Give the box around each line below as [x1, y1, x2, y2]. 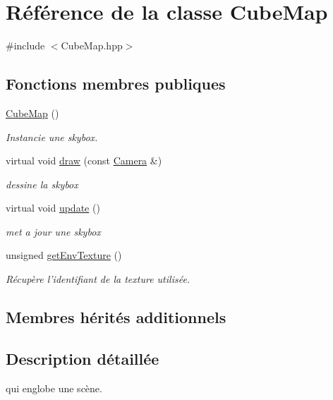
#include [6, 38, 45, 53]
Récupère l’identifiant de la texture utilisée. [6, 272, 190, 286]
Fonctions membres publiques [6, 73, 226, 95]
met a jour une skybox [6, 224, 101, 238]
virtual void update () [6, 200, 100, 215]
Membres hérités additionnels [6, 306, 226, 328]
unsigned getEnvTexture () [6, 248, 122, 262]
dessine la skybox [6, 176, 78, 191]
